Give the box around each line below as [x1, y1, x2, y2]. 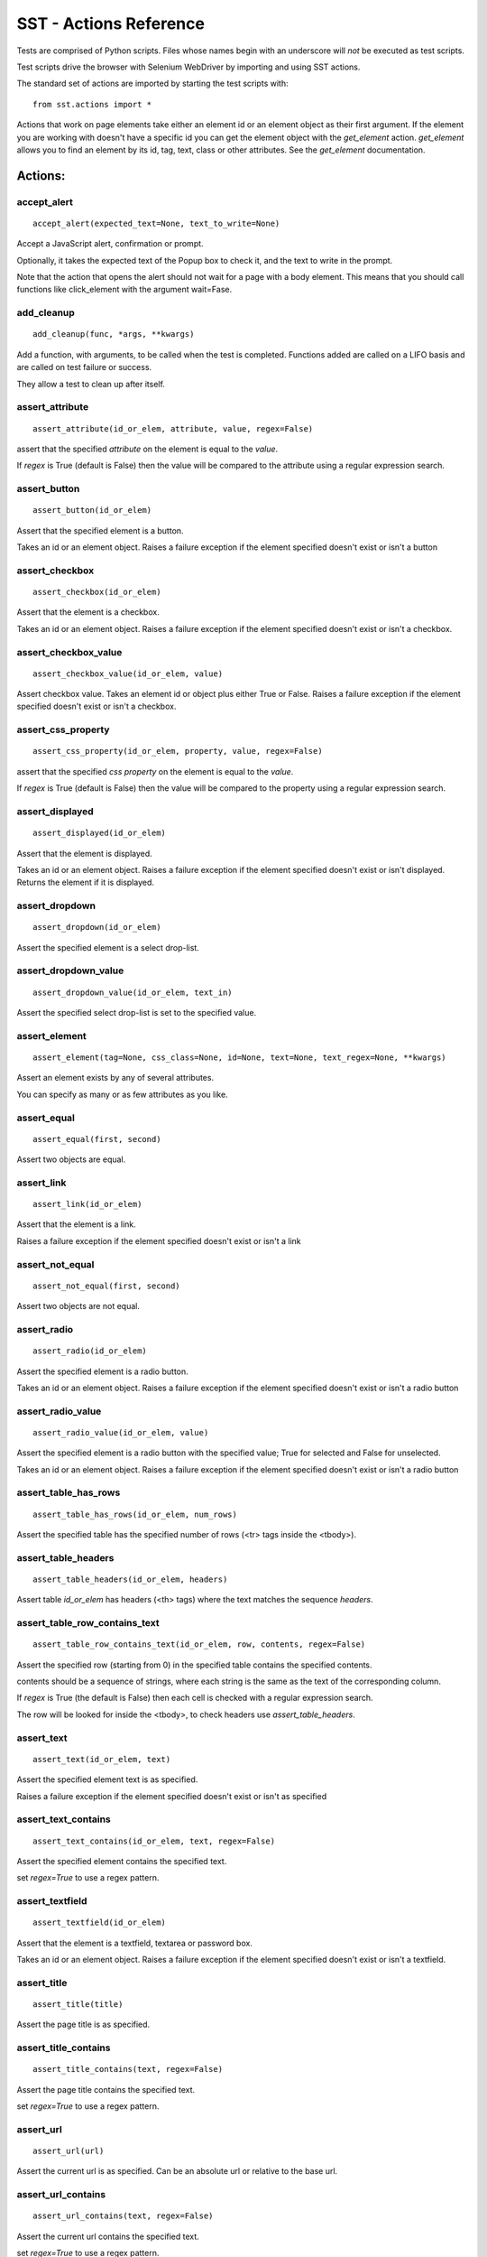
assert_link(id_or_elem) [32, 1199, 142, 1210]
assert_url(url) [32, 2146, 105, 2157]
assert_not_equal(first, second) [32, 1280, 180, 1291]
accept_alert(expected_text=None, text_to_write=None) [32, 218, 280, 228]
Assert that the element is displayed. [16, 848, 152, 859]
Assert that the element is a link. [16, 1219, 137, 1230]
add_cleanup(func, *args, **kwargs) [32, 330, 195, 339]
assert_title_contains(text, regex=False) [32, 2064, 224, 2075]
